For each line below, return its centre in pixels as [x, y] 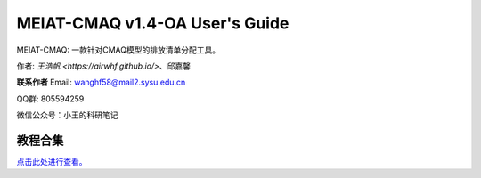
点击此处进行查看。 [52, 162]
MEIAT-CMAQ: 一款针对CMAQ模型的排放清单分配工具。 [118, 50]
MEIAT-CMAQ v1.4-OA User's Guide [153, 23]
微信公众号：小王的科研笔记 [67, 115]
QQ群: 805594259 [50, 99]
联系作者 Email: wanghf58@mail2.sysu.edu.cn [101, 82]
